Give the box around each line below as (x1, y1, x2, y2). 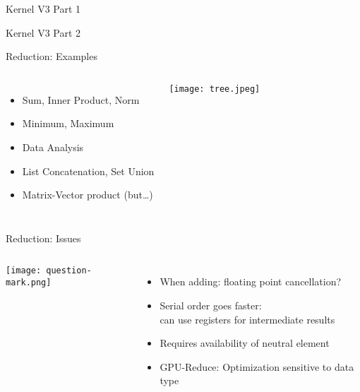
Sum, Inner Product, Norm (22, 92, 140, 107)
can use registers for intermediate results (160, 311, 335, 326)
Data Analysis (22, 139, 84, 154)
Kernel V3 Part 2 (6, 25, 81, 40)
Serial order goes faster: (160, 297, 262, 312)
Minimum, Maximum (22, 116, 114, 131)
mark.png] (6, 278, 52, 287)
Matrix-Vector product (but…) (22, 187, 153, 202)
